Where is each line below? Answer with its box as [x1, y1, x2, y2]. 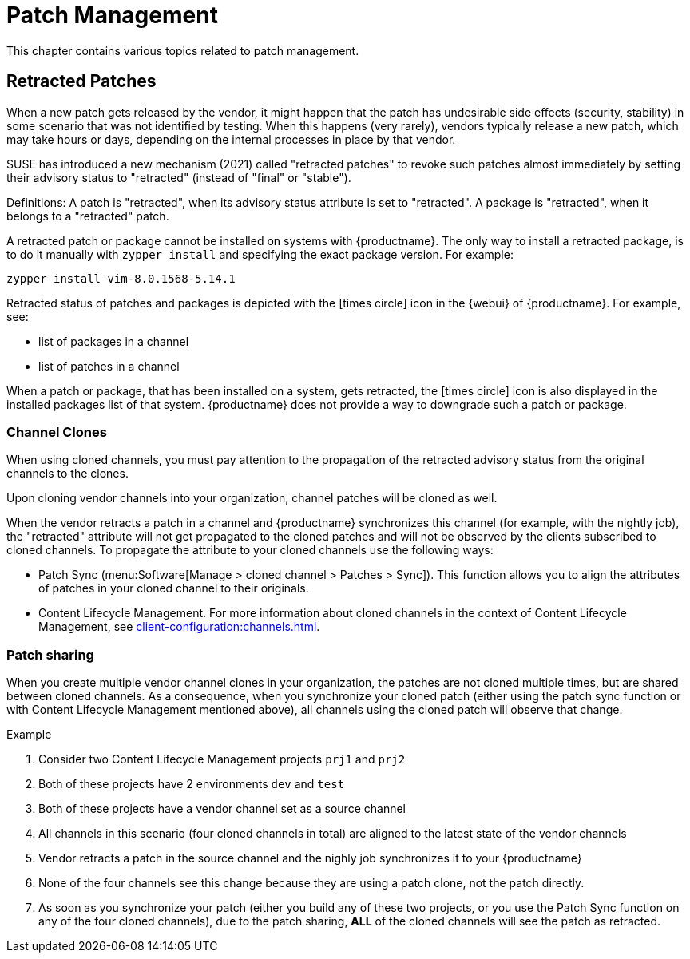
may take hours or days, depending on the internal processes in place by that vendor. [6, 132, 456, 146]
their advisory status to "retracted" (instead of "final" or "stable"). [6, 170, 351, 184]
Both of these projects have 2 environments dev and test [38, 777, 345, 791]
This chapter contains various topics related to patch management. [6, 43, 359, 57]
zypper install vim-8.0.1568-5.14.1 [6, 271, 236, 285]
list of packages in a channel [38, 334, 189, 348]
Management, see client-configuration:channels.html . [38, 620, 320, 634]
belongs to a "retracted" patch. [6, 208, 169, 223]
